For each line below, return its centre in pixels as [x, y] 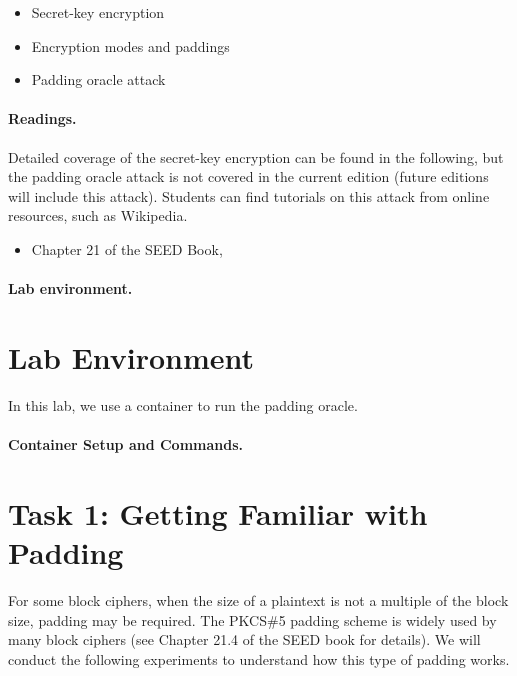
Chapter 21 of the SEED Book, [127, 248]
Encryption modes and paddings [130, 45]
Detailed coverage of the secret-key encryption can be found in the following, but [256, 156]
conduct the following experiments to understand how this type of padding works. [259, 658]
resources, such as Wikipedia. [98, 215]
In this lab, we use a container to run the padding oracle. [183, 404]
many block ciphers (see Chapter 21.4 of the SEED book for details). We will [244, 639]
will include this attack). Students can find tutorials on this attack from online [249, 195]
